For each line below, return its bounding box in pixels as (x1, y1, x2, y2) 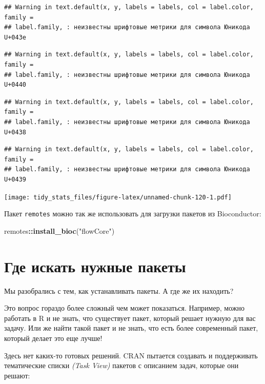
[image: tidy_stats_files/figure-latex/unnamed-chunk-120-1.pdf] (4, 193, 232, 201)
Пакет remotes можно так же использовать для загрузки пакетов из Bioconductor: (4, 208, 261, 219)
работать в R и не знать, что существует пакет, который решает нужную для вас (4, 312, 256, 323)
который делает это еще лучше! (4, 332, 103, 343)
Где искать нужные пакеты (4, 255, 186, 276)
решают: (4, 370, 30, 380)
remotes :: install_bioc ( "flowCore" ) (4, 225, 115, 236)
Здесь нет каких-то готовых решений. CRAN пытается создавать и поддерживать (4, 350, 258, 360)
